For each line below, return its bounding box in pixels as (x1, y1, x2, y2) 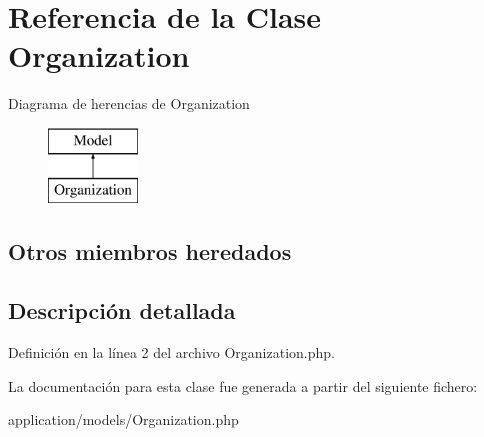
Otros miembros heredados (8, 236, 292, 267)
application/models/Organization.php (8, 409, 239, 430)
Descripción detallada (8, 295, 236, 326)
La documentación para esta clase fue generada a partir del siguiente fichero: (8, 375, 478, 396)
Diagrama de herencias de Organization (8, 93, 250, 114)
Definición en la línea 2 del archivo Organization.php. (8, 342, 335, 363)
